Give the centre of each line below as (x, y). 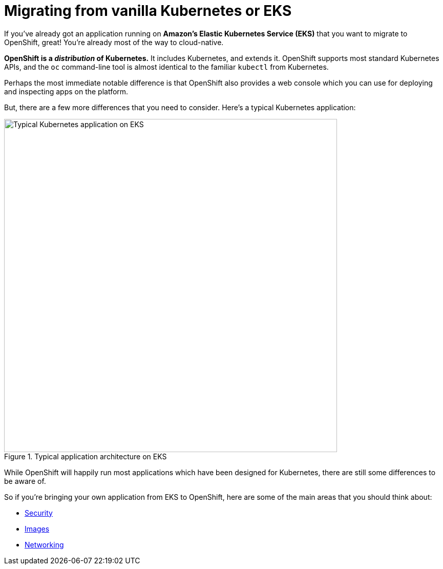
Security (39, 513)
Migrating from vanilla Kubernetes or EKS (148, 11)
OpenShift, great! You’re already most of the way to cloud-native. (114, 42)
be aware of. (25, 481)
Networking (44, 544)
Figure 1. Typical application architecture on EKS (86, 456)
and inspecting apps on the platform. (66, 91)
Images (37, 529)
